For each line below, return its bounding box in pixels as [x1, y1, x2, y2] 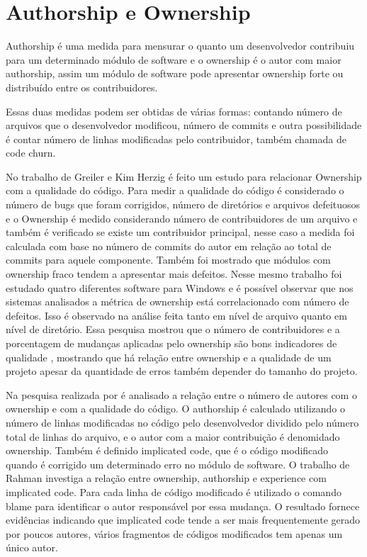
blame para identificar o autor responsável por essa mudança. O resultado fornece [6, 498, 360, 513]
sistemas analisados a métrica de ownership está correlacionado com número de [6, 294, 349, 309]
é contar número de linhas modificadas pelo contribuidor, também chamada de [6, 131, 346, 146]
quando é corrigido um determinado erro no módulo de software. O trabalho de [6, 456, 350, 471]
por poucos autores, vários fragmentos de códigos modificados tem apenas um [6, 526, 343, 541]
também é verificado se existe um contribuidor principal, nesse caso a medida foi [6, 225, 355, 240]
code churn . [6, 145, 56, 160]
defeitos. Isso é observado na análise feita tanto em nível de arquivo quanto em [6, 308, 347, 322]
